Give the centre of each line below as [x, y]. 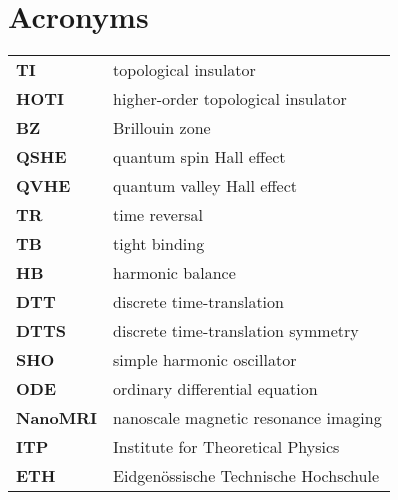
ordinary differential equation [215, 389]
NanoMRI [57, 418]
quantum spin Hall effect [199, 157]
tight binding [159, 244]
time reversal [158, 215]
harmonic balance [174, 273]
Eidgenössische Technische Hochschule [246, 476]
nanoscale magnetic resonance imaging [247, 418]
